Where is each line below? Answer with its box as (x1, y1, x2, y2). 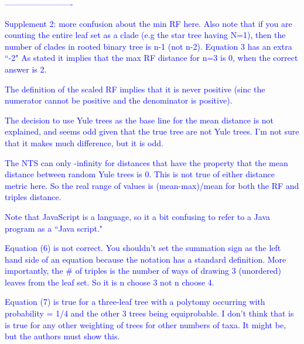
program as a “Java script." (5, 222, 103, 234)
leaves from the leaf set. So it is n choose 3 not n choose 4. (5, 276, 214, 288)
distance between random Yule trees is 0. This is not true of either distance (5, 168, 275, 180)
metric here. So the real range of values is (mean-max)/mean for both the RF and (5, 179, 299, 191)
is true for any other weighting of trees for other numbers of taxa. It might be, (5, 318, 286, 331)
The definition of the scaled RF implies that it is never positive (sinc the (5, 82, 265, 95)
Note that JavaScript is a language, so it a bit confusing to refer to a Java (5, 210, 270, 222)
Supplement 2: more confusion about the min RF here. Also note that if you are (5, 17, 292, 29)
